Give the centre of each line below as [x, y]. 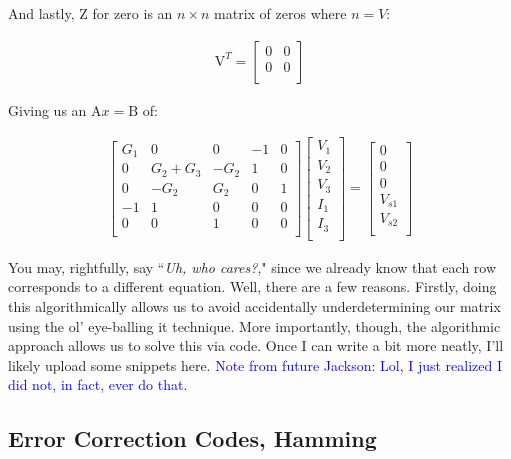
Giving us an [47, 109]
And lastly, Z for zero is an [90, 13]
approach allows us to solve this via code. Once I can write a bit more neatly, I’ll [256, 345]
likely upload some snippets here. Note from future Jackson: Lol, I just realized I [255, 364]
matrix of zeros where [280, 13]
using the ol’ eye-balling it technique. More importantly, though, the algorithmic [254, 325]
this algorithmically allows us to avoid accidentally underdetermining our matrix [254, 305]
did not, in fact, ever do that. [98, 384]
